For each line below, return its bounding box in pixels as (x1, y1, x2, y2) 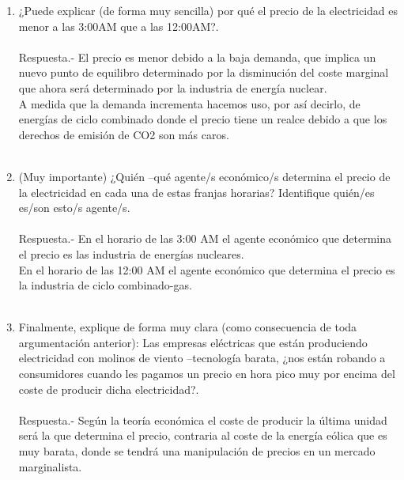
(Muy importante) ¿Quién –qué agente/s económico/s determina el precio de (18, 168, 391, 184)
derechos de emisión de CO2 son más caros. (18, 126, 229, 142)
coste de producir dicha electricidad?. (18, 380, 199, 397)
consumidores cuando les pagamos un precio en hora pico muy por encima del (18, 365, 395, 382)
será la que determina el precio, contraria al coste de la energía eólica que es (18, 427, 387, 444)
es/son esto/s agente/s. (18, 199, 130, 216)
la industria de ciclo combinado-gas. (18, 277, 192, 293)
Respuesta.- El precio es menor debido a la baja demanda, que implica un (18, 48, 376, 65)
